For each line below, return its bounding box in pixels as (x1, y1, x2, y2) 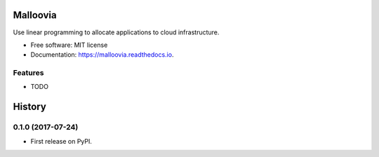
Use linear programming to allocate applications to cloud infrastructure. (13, 28, 220, 36)
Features (13, 68, 44, 78)
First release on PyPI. (30, 137, 93, 145)
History (13, 101, 47, 113)
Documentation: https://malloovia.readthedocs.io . (30, 50, 174, 59)
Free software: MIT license (30, 41, 108, 49)
